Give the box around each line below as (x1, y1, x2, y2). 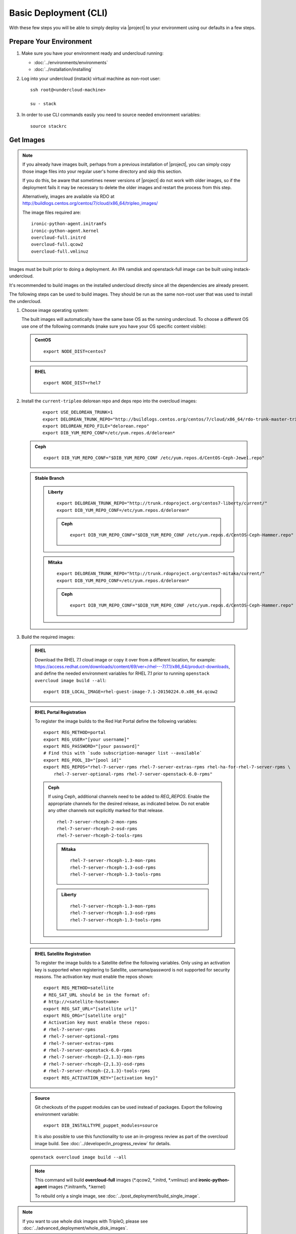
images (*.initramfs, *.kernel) (48, 1184, 106, 1190)
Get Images (9, 136, 45, 144)
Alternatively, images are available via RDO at (22, 193, 114, 199)
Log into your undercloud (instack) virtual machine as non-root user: (21, 76, 161, 81)
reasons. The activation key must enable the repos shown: (35, 974, 153, 980)
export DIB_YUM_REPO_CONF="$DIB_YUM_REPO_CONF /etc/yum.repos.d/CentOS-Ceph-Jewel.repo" (43, 455, 265, 461)
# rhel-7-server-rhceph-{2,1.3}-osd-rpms (43, 1061, 145, 1067)
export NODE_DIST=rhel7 (43, 380, 101, 386)
